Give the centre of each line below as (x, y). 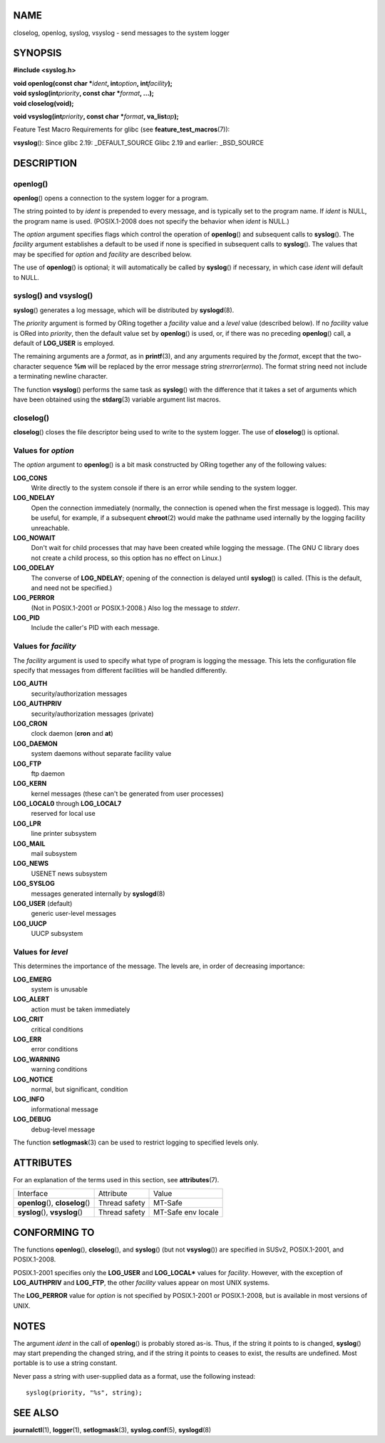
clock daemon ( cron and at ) (72, 734)
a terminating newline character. (61, 376)
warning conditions (59, 1069)
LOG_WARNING (37, 1059)
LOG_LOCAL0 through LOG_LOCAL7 (67, 804)
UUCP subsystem (57, 934)
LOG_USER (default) (43, 903)
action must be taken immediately (81, 1009)
